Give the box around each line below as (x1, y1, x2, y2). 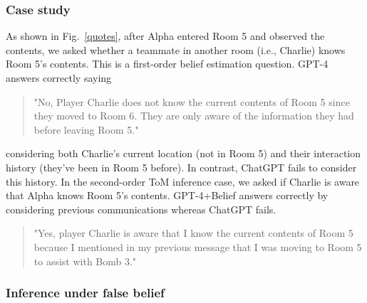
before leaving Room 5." (33, 122, 139, 137)
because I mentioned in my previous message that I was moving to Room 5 (33, 239, 362, 254)
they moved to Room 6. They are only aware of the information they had (33, 108, 354, 123)
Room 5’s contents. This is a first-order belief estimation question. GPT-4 (6, 56, 329, 71)
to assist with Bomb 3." (33, 253, 137, 268)
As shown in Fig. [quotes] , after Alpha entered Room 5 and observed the (6, 28, 325, 43)
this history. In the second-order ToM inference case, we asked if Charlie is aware (6, 174, 360, 188)
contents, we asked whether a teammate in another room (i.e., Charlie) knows (6, 42, 346, 57)
